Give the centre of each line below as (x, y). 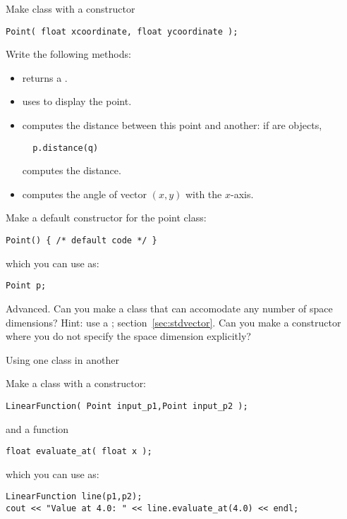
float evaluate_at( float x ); (79, 452)
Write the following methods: (68, 54)
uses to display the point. (77, 101)
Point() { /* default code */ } (81, 241)
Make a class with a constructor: (76, 383)
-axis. (242, 194)
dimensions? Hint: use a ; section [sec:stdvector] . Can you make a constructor (173, 322)
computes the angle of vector (85, 194)
